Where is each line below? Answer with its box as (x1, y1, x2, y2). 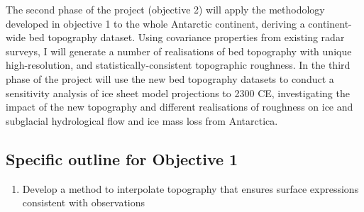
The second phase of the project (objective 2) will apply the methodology (6, 2, 325, 16)
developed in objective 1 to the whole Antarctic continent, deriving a (6, 16, 305, 30)
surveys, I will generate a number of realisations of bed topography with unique (6, 43, 352, 58)
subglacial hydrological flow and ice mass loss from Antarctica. (6, 113, 278, 128)
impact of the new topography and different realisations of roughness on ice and (6, 99, 353, 114)
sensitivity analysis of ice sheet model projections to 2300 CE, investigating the (6, 85, 350, 100)
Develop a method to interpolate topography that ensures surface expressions (22, 181, 359, 196)
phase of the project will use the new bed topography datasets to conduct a (6, 71, 334, 86)
